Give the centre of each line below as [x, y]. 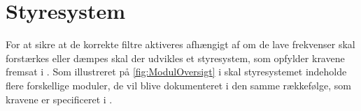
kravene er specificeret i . [59, 99]
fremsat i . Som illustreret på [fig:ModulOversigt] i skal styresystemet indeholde [176, 72]
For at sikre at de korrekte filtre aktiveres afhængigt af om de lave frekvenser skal [180, 44]
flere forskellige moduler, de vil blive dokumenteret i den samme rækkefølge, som [178, 85]
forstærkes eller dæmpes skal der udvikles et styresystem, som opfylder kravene [175, 58]
